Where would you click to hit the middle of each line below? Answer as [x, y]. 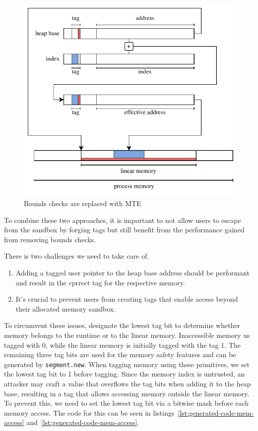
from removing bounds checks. [50, 239]
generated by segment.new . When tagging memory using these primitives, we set [127, 364]
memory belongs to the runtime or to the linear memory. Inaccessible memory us [127, 335]
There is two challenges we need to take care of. [77, 256]
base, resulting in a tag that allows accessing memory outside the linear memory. [127, 393]
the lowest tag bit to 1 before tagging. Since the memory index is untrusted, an [125, 374]
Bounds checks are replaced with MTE [83, 203]
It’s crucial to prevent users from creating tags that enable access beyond [127, 299]
